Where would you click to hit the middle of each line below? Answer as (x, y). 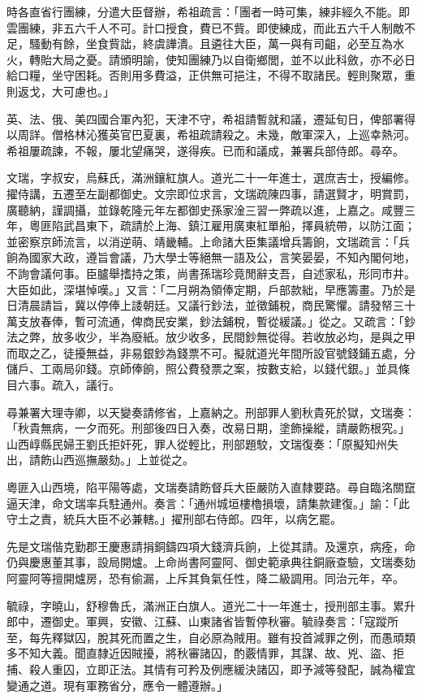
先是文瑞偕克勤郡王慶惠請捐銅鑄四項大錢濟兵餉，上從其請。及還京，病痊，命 (211, 546)
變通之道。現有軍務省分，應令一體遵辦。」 (117, 685)
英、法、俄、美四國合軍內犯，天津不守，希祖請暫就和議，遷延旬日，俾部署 (205, 118)
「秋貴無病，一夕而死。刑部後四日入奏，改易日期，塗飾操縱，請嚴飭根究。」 (208, 428)
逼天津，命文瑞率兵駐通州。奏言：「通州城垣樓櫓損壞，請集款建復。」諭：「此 (208, 503)
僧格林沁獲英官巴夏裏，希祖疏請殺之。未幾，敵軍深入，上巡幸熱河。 (233, 135)
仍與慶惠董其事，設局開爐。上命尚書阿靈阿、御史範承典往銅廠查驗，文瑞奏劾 (211, 562)
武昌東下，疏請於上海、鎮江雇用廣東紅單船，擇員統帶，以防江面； (239, 226)
